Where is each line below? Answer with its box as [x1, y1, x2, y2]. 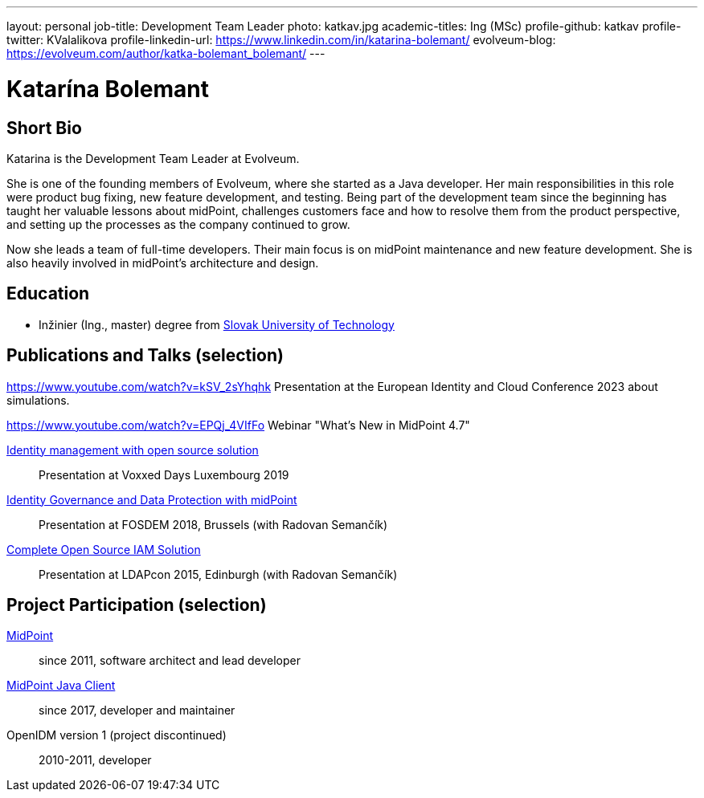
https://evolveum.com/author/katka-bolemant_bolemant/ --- [6, 47, 325, 60]
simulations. [6, 393, 70, 407]
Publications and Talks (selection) [6, 345, 284, 366]
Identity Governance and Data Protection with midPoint [6, 492, 297, 507]
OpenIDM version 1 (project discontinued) [6, 728, 227, 743]
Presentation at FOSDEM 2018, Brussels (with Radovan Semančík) [39, 517, 388, 531]
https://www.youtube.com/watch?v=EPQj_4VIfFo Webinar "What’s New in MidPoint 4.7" [6, 417, 470, 432]
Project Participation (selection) [6, 595, 267, 616]
